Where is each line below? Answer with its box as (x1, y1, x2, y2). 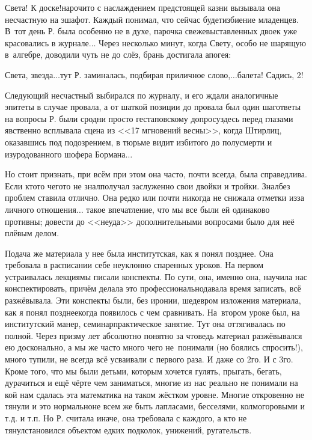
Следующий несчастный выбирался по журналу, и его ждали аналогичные (5, 88, 278, 101)
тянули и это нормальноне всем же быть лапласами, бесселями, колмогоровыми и (5, 400, 305, 412)
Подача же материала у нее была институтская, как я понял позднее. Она (5, 246, 274, 259)
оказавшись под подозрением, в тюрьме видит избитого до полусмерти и (5, 135, 272, 148)
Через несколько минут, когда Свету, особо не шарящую (99, 36, 306, 49)
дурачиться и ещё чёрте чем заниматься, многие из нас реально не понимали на (5, 376, 298, 389)
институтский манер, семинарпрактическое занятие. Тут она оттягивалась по (5, 317, 286, 330)
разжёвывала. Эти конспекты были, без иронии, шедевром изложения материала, (5, 294, 301, 307)
